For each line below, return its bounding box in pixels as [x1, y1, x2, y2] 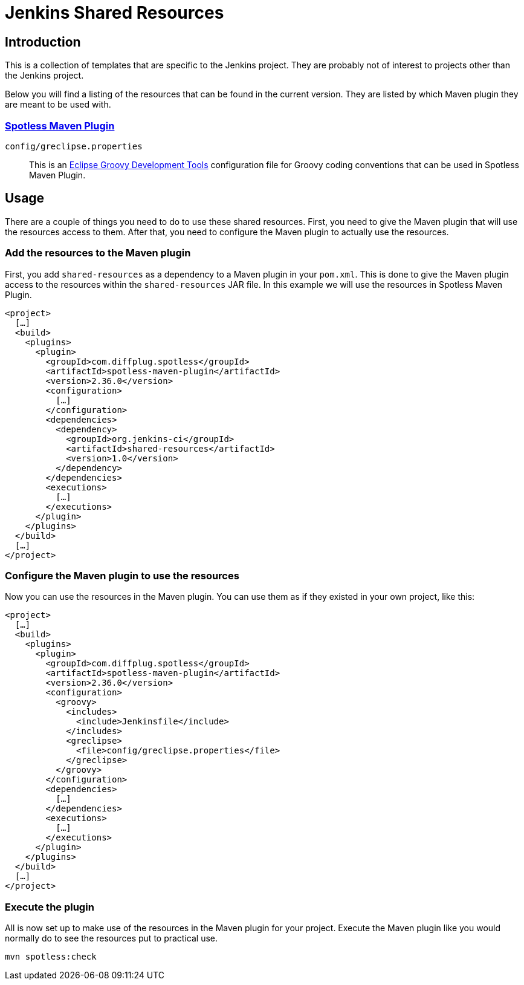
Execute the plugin [5, 900, 94, 913]
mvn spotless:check [5, 952, 97, 962]
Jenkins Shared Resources [5, 2, 224, 23]
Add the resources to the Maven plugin [5, 247, 191, 259]
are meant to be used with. [5, 99, 111, 110]
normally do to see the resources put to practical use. [5, 933, 218, 944]
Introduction [5, 34, 81, 50]
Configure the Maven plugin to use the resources [5, 569, 239, 582]
